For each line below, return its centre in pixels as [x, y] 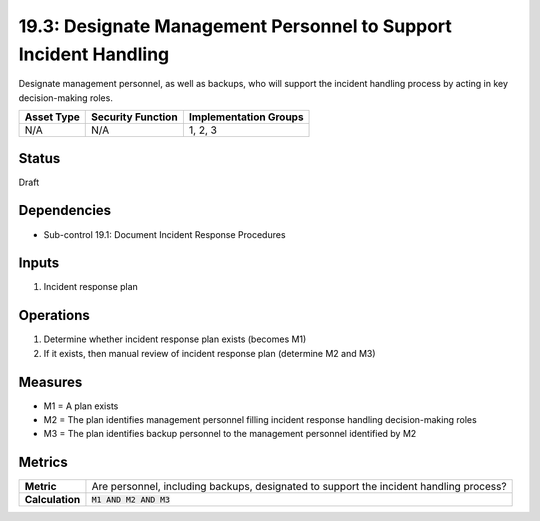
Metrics [43, 462]
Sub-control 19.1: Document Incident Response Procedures [164, 234]
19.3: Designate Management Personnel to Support [235, 26]
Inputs [39, 263]
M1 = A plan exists [81, 406]
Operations [54, 315]
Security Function [135, 117]
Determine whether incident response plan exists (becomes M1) [175, 339]
